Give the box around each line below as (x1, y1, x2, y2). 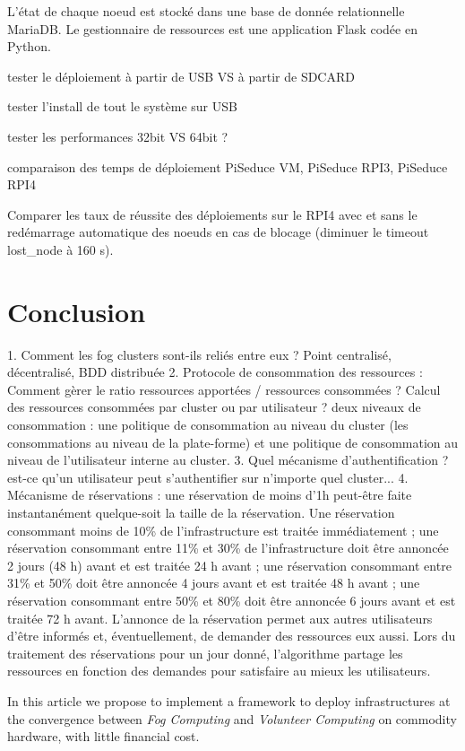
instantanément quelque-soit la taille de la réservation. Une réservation (7, 503, 395, 521)
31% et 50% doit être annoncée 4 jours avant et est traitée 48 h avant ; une (7, 573, 420, 592)
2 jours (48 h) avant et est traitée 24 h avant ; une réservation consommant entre (7, 555, 452, 574)
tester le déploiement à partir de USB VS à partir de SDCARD (7, 66, 355, 85)
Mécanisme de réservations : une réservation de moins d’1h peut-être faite (7, 485, 412, 504)
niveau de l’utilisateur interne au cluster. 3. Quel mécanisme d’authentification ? (7, 450, 449, 469)
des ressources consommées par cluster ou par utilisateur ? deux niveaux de (7, 397, 421, 416)
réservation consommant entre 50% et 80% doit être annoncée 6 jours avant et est (7, 590, 456, 609)
